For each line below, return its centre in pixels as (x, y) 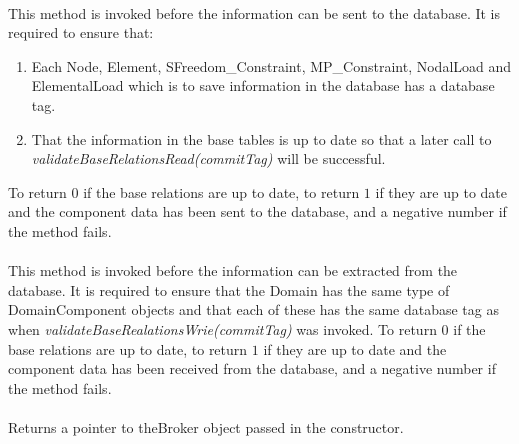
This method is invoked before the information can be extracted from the (233, 270)
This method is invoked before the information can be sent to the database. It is (254, 12)
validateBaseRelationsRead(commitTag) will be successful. (208, 158)
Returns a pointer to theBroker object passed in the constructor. (206, 426)
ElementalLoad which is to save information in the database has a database (263, 85)
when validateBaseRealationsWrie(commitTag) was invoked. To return (222, 328)
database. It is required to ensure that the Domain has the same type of (229, 289)
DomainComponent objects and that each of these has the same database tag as (253, 309)
